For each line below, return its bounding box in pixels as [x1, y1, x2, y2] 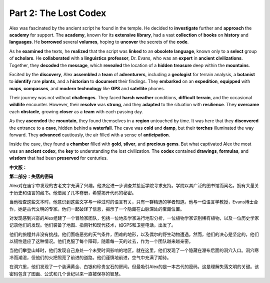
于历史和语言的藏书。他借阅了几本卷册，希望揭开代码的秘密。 [9, 189, 136, 195]
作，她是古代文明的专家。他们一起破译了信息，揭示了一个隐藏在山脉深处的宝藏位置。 [9, 206, 184, 212]
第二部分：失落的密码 [9, 173, 53, 179]
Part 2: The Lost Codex [9, 8, 106, 19]
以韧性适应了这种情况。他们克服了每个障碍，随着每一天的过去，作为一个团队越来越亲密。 [9, 238, 193, 244]
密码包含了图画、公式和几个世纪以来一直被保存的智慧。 [9, 270, 123, 276]
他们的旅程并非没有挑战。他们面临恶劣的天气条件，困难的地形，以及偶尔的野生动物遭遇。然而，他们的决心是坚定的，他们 [9, 231, 259, 237]
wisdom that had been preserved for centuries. [9, 155, 108, 161]
